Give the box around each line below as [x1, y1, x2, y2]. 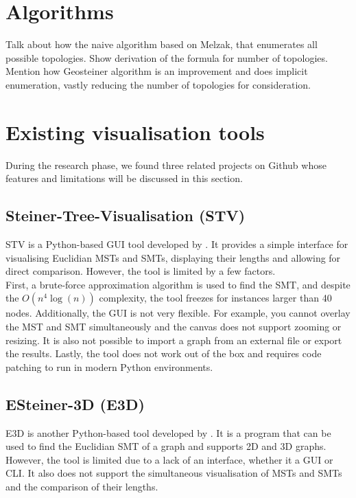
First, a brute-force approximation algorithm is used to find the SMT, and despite [5, 277, 351, 291]
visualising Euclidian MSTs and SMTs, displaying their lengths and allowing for [5, 250, 341, 264]
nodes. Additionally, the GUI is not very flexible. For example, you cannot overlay [5, 306, 351, 320]
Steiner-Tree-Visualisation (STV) [5, 205, 246, 226]
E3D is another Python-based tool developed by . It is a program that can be [5, 425, 331, 440]
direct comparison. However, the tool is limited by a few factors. [5, 264, 276, 278]
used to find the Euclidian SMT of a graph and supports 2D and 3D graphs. [5, 439, 327, 453]
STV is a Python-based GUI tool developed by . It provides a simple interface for [5, 237, 348, 251]
